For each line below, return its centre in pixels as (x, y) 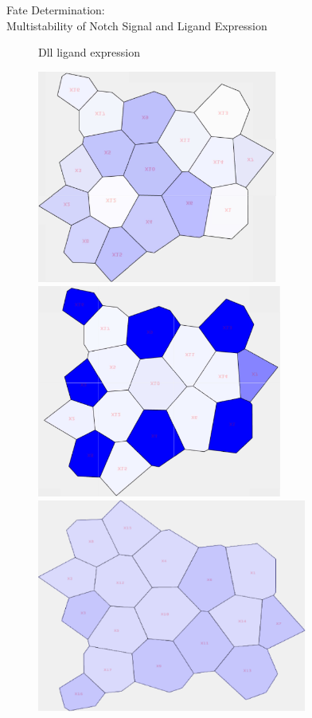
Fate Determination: (56, 10)
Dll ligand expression (89, 52)
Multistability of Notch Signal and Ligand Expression (137, 25)
